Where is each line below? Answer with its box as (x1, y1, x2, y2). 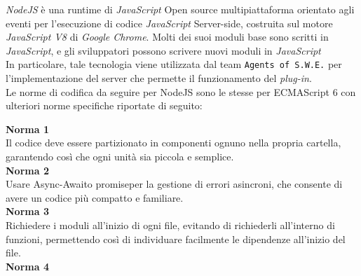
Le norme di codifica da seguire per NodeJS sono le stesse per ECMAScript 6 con (6, 84, 356, 99)
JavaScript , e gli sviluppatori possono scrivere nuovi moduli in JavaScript (6, 43, 321, 57)
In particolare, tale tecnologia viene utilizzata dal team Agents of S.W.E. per (6, 57, 342, 71)
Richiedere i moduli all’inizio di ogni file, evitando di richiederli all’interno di (6, 217, 335, 232)
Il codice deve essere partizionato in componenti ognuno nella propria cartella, (6, 135, 341, 150)
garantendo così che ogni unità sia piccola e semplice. (6, 149, 234, 163)
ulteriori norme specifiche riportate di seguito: (6, 98, 203, 113)
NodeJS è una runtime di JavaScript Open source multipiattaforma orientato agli (6, 2, 355, 16)
